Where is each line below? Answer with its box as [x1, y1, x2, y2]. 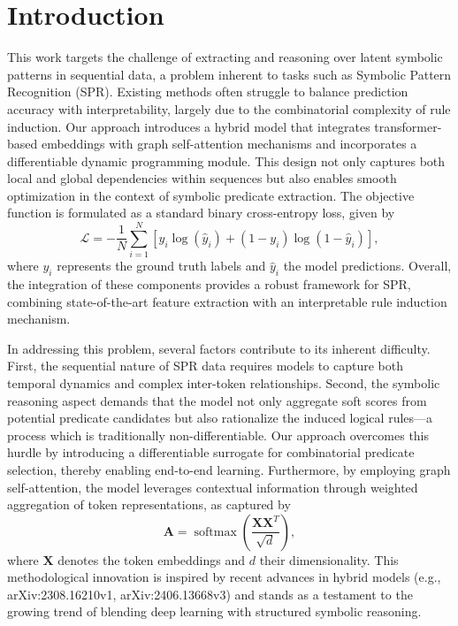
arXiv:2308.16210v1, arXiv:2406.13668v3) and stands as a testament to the [7, 584, 413, 603]
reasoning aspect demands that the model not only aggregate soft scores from [7, 391, 427, 409]
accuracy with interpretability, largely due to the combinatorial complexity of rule [7, 99, 451, 118]
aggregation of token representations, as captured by [7, 495, 291, 514]
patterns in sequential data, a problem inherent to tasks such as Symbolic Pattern [7, 65, 452, 83]
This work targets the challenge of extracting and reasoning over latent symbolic [7, 48, 443, 66]
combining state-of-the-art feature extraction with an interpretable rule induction [7, 292, 447, 310]
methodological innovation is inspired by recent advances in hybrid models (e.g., [7, 568, 441, 586]
